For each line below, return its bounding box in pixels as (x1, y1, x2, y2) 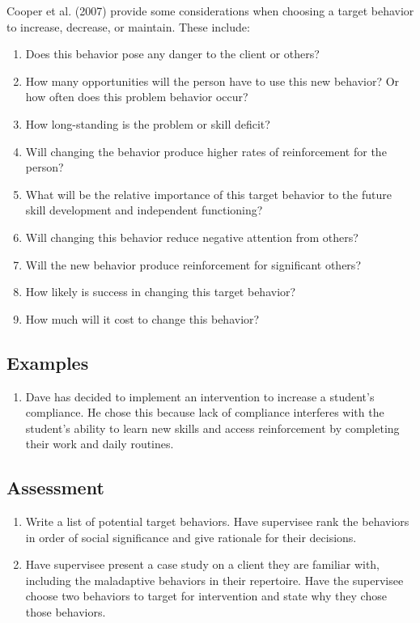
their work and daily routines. (25, 435, 174, 452)
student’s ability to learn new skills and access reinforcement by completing (25, 419, 400, 436)
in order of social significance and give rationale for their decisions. (25, 528, 357, 545)
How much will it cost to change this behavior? (25, 310, 260, 327)
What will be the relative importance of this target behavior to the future (25, 185, 392, 202)
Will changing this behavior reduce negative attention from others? (25, 228, 358, 245)
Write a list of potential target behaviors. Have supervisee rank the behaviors (25, 513, 409, 530)
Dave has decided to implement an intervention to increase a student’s (25, 388, 375, 405)
